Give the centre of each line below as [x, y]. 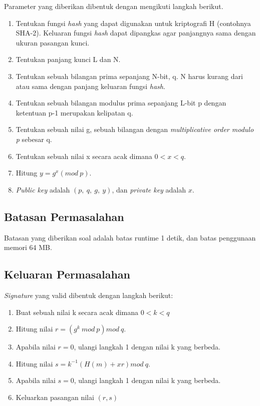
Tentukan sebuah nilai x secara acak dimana [84, 156]
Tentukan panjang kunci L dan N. [68, 59]
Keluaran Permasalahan [67, 274]
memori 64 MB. [28, 247]
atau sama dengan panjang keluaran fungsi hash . [90, 86]
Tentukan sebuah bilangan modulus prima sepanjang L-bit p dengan [121, 103]
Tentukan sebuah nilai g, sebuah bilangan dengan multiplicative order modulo [135, 129]
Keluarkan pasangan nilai [55, 397]
